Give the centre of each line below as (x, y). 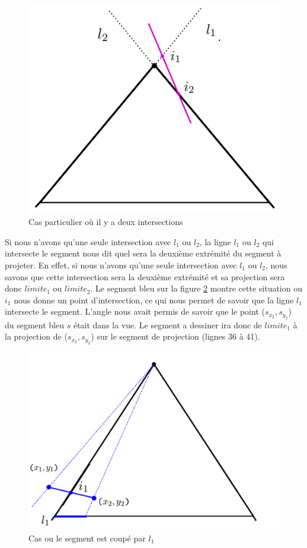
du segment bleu (35, 324)
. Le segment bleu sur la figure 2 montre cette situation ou (196, 288)
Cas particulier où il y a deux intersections (106, 222)
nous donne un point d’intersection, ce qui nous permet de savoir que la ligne (154, 300)
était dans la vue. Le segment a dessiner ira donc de (167, 324)
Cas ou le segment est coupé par (87, 538)
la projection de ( (36, 336)
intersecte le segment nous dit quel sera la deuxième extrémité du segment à (143, 253)
